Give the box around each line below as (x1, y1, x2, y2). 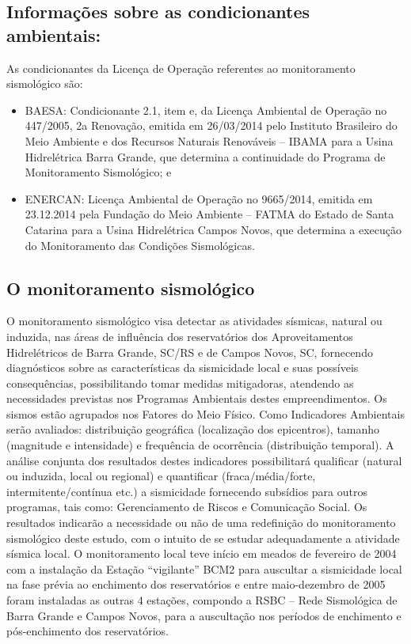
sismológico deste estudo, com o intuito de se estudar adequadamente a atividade (6, 529, 400, 546)
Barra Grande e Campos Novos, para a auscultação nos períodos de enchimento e (6, 607, 401, 623)
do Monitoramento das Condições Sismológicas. (25, 237, 255, 253)
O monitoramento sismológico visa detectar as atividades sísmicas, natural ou (6, 313, 382, 329)
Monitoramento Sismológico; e (25, 164, 172, 180)
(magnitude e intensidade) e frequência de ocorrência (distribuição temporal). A (6, 437, 394, 453)
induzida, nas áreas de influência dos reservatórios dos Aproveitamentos (6, 328, 353, 344)
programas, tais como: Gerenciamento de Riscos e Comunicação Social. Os (6, 498, 367, 515)
